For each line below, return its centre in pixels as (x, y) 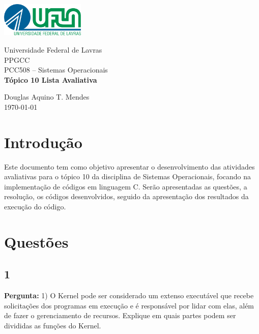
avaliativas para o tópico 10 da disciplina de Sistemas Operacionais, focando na (128, 176)
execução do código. (35, 207)
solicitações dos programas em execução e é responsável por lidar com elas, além (129, 305)
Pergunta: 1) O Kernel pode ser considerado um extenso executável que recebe (129, 295)
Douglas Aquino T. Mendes (47, 97)
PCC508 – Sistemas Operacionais (56, 70)
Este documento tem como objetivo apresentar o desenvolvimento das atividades (129, 166)
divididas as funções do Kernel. (53, 326)
